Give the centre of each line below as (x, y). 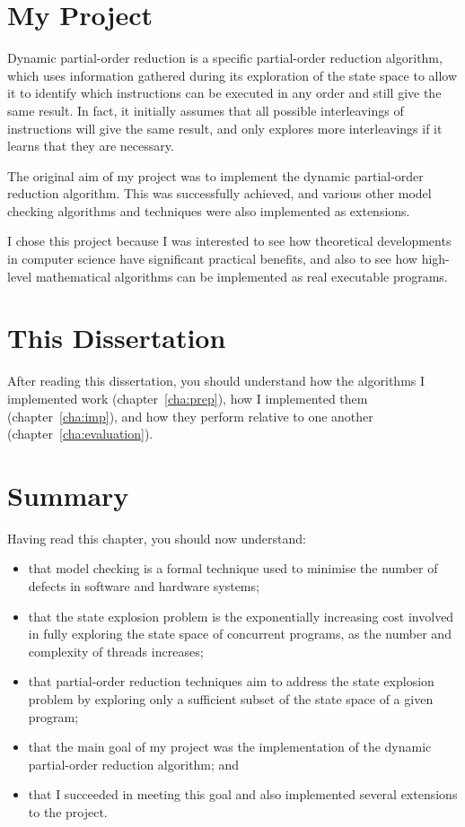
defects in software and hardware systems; (144, 586)
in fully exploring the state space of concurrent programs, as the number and (240, 634)
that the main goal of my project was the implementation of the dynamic (230, 747)
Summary (68, 495)
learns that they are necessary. (91, 146)
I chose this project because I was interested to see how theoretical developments (229, 241)
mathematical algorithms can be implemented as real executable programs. (241, 276)
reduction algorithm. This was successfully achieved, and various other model (219, 193)
